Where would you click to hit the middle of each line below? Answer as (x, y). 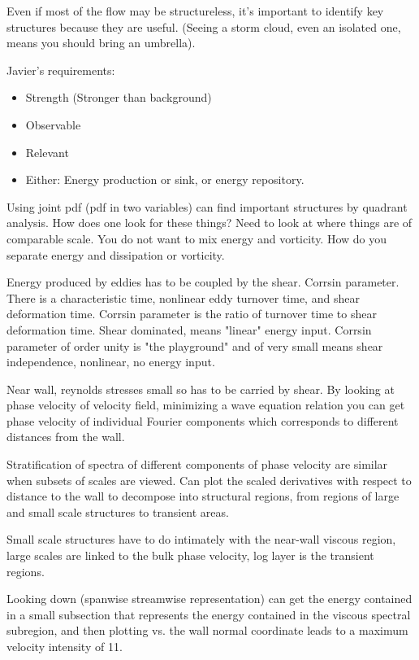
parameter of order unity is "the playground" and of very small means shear (195, 345)
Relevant (47, 152)
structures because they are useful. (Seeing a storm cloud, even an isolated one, (204, 26)
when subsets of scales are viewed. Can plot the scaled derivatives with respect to (209, 480)
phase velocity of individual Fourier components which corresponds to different (203, 420)
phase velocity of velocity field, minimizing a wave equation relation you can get (206, 405)
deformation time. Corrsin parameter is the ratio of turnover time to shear (192, 314)
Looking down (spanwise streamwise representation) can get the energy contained (209, 599)
